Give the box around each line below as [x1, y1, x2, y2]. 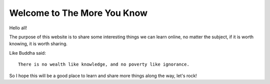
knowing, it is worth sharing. [9, 41, 67, 47]
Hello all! [9, 25, 27, 31]
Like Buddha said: [9, 50, 46, 56]
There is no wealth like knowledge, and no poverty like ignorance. [18, 62, 189, 67]
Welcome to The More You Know [9, 7, 147, 18]
